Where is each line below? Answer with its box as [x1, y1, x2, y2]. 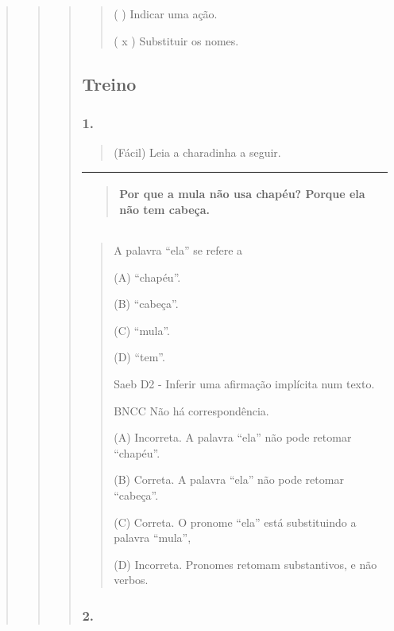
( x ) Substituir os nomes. [114, 32, 239, 49]
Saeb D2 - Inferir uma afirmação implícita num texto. [114, 375, 375, 391]
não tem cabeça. [119, 201, 210, 217]
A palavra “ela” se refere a [114, 241, 243, 258]
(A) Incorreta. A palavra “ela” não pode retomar [114, 429, 352, 446]
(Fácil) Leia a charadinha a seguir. [114, 144, 281, 161]
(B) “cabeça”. [114, 295, 179, 312]
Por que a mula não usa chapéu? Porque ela [119, 185, 365, 202]
